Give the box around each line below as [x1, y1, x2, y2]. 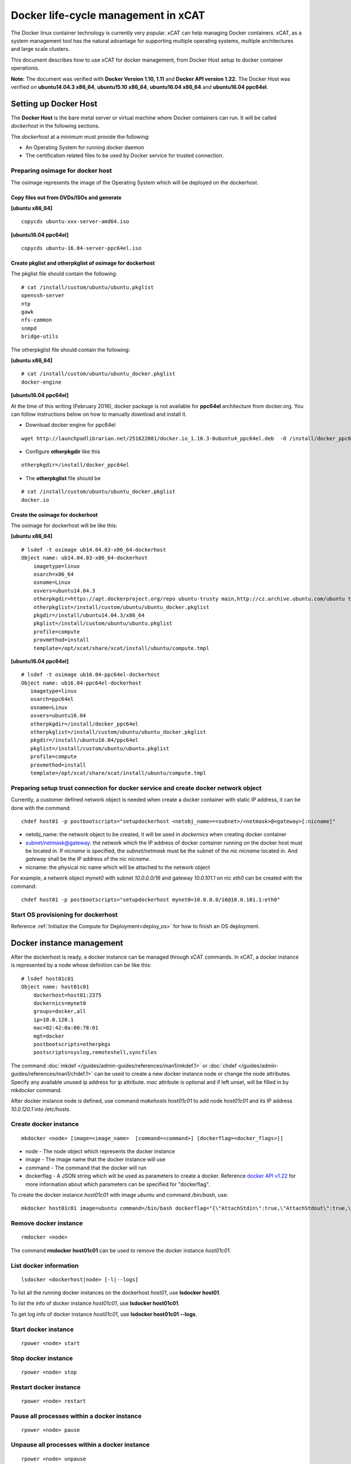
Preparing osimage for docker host [11, 167, 112, 175]
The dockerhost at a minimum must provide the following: [11, 133, 150, 140]
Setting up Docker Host [11, 98, 98, 108]
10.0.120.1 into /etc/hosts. [11, 1106, 71, 1113]
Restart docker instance [11, 1383, 81, 1391]
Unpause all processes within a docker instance [11, 1441, 150, 1449]
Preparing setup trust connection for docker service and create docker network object [11, 784, 261, 792]
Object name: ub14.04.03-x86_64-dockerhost [21, 555, 148, 562]
